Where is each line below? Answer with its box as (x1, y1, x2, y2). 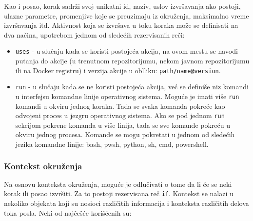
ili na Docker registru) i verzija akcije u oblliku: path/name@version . (15, 65, 221, 75)
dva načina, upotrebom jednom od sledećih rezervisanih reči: (4, 29, 185, 40)
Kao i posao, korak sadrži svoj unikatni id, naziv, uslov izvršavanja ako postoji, (4, 1, 241, 11)
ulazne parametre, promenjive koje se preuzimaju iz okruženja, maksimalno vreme (4, 10, 249, 20)
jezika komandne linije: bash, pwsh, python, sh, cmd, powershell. (15, 139, 209, 149)
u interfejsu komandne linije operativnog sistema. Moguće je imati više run (15, 91, 239, 101)
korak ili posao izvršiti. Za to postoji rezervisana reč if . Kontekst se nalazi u (4, 188, 234, 199)
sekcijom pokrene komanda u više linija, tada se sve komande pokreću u (15, 120, 230, 130)
